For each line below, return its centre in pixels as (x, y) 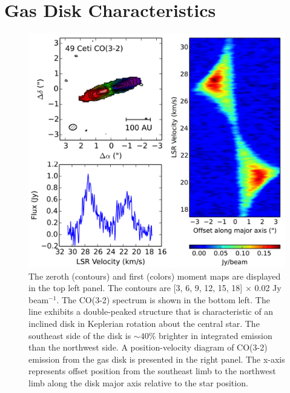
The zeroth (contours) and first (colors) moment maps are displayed (155, 276)
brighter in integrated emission (215, 335)
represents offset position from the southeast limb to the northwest (152, 371)
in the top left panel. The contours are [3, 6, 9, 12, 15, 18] (136, 288)
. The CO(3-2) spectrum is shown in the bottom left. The (163, 299)
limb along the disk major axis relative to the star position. (138, 382)
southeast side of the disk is (80, 335)
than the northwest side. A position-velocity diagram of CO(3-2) (148, 347)
